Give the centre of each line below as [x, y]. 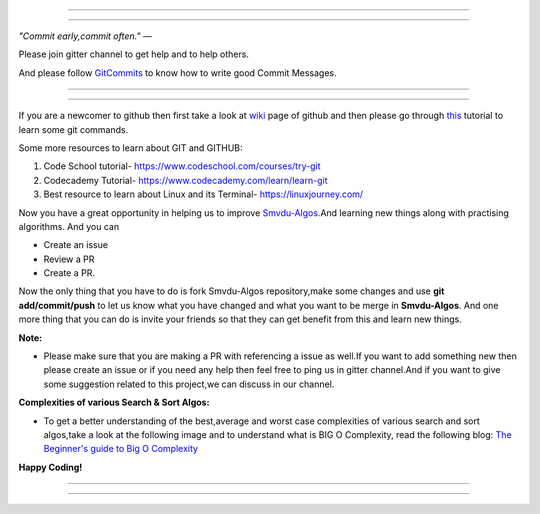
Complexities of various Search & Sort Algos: [114, 402]
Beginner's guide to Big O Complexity [121, 449]
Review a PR [69, 259]
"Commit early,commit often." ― [85, 36]
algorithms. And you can [69, 226]
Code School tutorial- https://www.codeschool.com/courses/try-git [182, 166]
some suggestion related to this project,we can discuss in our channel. [189, 384]
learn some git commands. [73, 129]
